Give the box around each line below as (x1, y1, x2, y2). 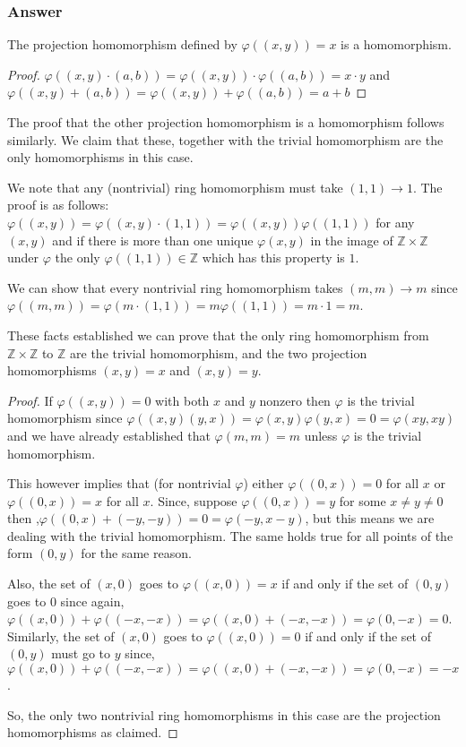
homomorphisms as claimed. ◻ (7, 723, 178, 742)
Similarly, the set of (7, 626, 115, 645)
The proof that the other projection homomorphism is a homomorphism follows (7, 113, 444, 131)
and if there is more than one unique (52, 230, 254, 249)
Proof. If (7, 391, 53, 409)
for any (375, 212, 415, 231)
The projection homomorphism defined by (7, 35, 237, 54)
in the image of (310, 230, 393, 249)
